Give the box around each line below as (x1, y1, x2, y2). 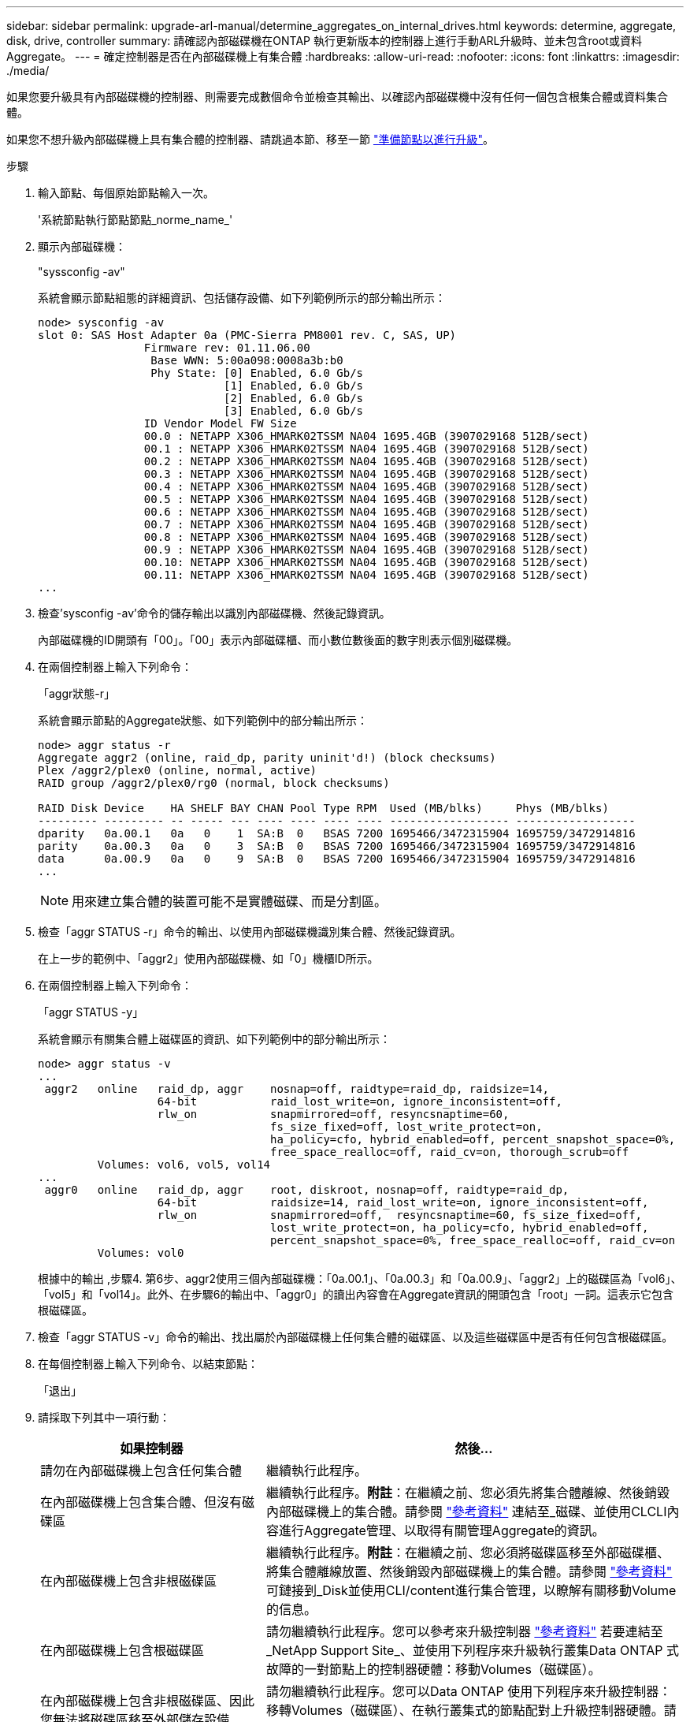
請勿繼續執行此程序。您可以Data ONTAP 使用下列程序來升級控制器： (265, 1683, 672, 1699)
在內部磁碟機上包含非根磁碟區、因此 (40, 1693, 255, 1709)
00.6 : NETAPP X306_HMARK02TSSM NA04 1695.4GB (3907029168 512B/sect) (143, 505, 589, 518)
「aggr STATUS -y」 (38, 1005, 144, 1019)
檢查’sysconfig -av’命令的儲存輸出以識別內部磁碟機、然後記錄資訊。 (38, 606, 391, 620)
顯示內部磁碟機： (38, 240, 126, 253)
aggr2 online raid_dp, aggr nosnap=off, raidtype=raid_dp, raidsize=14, (44, 1083, 550, 1095)
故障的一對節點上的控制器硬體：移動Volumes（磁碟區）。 (265, 1661, 601, 1677)
